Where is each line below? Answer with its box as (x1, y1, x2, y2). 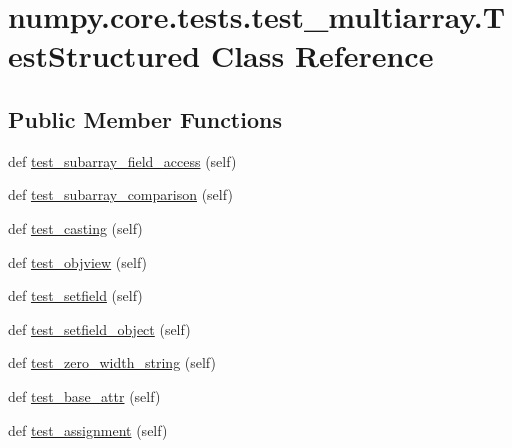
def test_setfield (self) (8, 285, 143, 306)
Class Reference (210, 35, 434, 76)
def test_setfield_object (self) (8, 318, 191, 339)
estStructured (8, 35, 201, 76)
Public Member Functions (8, 103, 282, 134)
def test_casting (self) (8, 217, 143, 238)
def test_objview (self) (8, 251, 148, 272)
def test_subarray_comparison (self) (8, 184, 233, 205)
